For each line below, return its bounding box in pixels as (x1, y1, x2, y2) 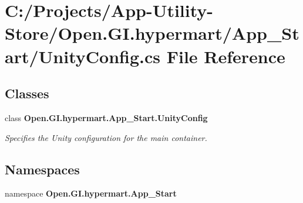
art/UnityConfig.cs (5, 44, 160, 68)
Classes (5, 84, 49, 102)
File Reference (166, 44, 285, 68)
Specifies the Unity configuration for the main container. (5, 131, 207, 143)
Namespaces (5, 160, 80, 178)
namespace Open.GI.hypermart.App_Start (5, 187, 177, 199)
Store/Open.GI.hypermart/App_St (5, 21, 299, 45)
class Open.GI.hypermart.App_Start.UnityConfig (5, 111, 208, 123)
